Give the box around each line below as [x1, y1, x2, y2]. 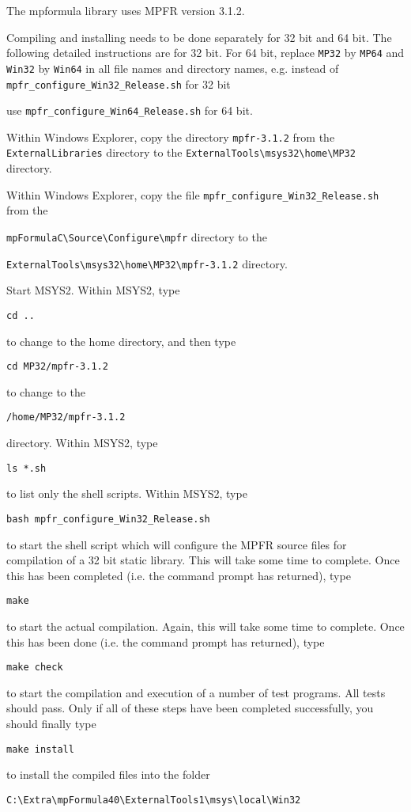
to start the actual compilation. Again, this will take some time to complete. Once [6, 617, 405, 634]
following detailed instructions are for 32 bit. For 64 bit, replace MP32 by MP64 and [6, 44, 405, 61]
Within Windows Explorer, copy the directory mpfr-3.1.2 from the [6, 128, 335, 145]
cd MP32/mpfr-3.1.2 [6, 361, 108, 373]
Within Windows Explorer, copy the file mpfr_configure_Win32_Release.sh [6, 186, 379, 203]
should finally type [6, 715, 96, 731]
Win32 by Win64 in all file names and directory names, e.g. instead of [6, 59, 339, 76]
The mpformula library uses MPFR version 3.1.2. [6, 2, 245, 18]
